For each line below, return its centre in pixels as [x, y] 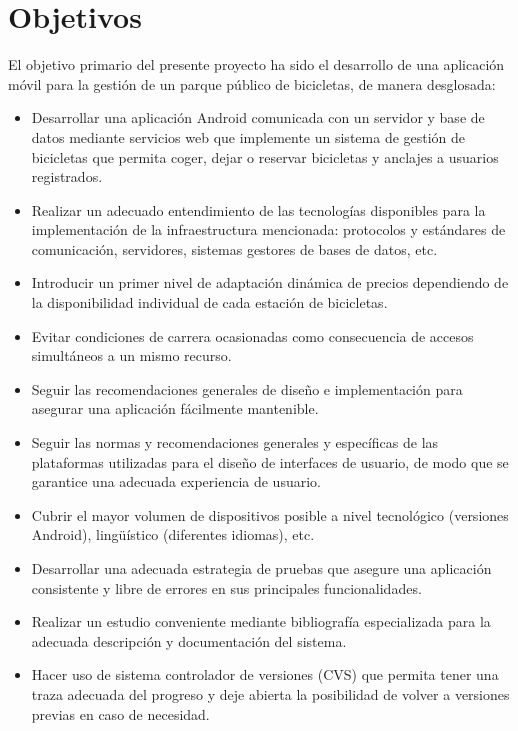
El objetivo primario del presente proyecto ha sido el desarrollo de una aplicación [256, 64]
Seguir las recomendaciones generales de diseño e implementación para [247, 388]
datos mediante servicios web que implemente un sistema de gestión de [248, 136]
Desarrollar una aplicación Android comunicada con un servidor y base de [258, 117]
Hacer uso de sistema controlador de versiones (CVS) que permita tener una [265, 674]
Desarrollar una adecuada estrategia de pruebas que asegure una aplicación [261, 568]
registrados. [67, 176]
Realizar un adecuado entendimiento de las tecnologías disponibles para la [258, 209]
